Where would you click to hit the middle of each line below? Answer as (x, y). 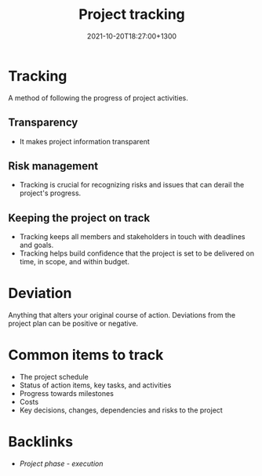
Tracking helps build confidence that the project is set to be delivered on (137, 253)
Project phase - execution (61, 463)
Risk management (53, 166)
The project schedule (54, 377)
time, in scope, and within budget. (74, 262)
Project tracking (132, 15)
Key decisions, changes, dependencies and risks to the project (121, 410)
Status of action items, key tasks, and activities (95, 385)
